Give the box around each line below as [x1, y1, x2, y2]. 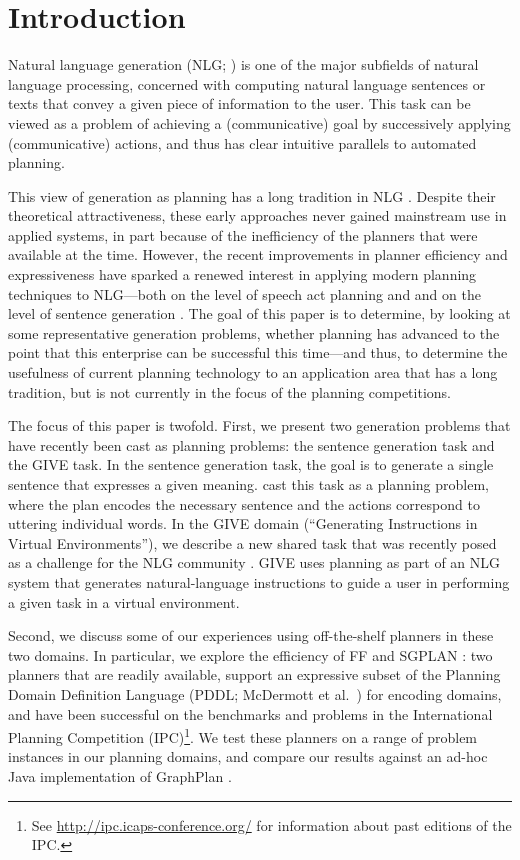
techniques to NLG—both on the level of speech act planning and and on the [8, 283, 481, 304]
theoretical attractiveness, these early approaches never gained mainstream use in [8, 205, 507, 226]
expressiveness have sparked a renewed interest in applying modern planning [8, 264, 477, 285]
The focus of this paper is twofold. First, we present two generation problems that [8, 415, 511, 436]
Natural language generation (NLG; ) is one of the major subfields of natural [8, 54, 479, 75]
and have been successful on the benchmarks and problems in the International [8, 703, 493, 724]
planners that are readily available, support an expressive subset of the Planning [8, 664, 501, 685]
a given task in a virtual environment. [8, 591, 240, 612]
